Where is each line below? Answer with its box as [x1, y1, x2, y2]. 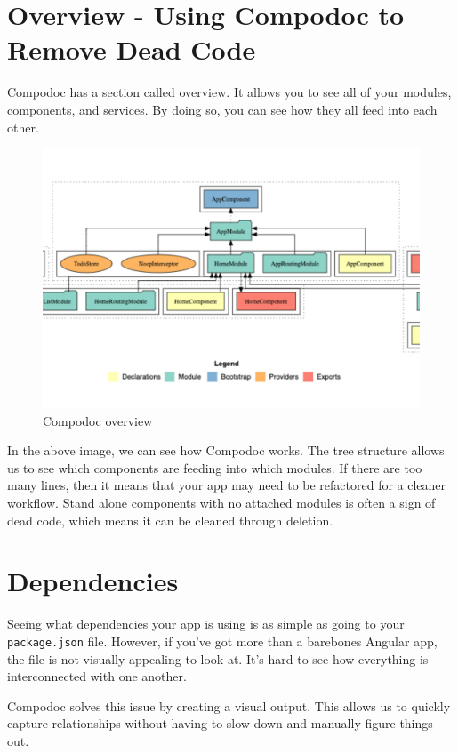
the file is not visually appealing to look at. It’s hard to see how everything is [7, 649, 429, 668]
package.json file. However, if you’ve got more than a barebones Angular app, [7, 631, 438, 650]
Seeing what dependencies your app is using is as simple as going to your [7, 614, 405, 633]
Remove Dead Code [7, 31, 256, 68]
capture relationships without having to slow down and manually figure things [7, 714, 433, 733]
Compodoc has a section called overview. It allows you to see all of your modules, [7, 83, 452, 101]
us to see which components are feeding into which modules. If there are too [7, 458, 422, 477]
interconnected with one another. [7, 667, 187, 685]
